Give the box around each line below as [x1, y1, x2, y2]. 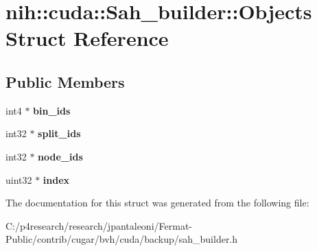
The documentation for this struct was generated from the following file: [5, 195, 309, 210]
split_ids [38, 126, 81, 141]
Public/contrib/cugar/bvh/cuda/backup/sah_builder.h [5, 232, 238, 246]
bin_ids [33, 103, 71, 117]
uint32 [5, 172, 32, 187]
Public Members [5, 71, 125, 92]
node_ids [38, 149, 83, 163]
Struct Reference [5, 24, 169, 52]
